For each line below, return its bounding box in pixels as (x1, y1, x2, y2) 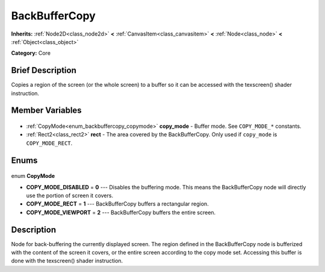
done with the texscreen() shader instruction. (11, 257, 123, 265)
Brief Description (11, 65, 76, 75)
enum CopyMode (11, 172, 55, 180)
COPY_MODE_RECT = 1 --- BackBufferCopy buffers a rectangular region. (26, 200, 209, 207)
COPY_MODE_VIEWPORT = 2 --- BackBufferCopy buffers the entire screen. (26, 209, 216, 216)
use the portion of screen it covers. (26, 192, 114, 199)
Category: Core (11, 49, 51, 57)
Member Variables (11, 106, 82, 116)
